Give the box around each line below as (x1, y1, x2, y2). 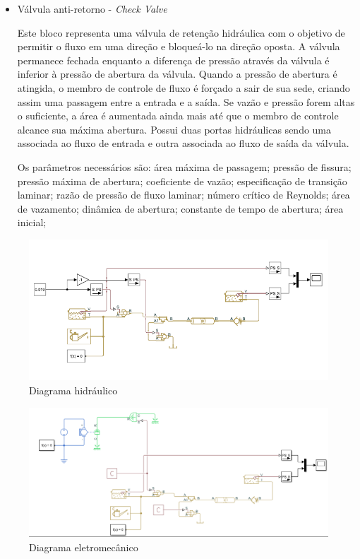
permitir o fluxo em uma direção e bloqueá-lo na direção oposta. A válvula (17, 39, 340, 54)
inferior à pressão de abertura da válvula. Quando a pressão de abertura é (17, 66, 337, 81)
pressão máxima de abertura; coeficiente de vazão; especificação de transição (17, 173, 347, 188)
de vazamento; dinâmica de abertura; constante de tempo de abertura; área (17, 201, 344, 216)
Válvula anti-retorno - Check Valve (17, 1, 167, 16)
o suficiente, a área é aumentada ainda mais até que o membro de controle (17, 108, 339, 123)
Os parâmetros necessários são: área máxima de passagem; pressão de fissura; (17, 159, 352, 174)
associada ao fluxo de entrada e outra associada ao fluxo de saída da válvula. (17, 136, 349, 151)
